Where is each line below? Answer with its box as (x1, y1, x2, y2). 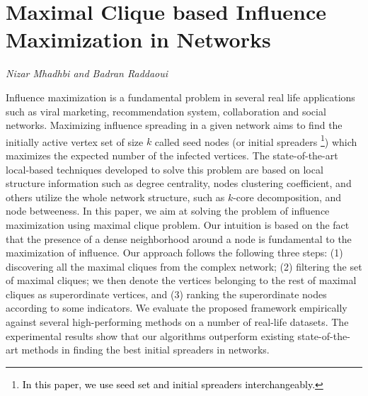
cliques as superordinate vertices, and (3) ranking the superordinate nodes (6, 286, 327, 301)
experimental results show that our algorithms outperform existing (6, 328, 294, 343)
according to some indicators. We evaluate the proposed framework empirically (6, 300, 347, 315)
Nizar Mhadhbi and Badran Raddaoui (6, 66, 168, 81)
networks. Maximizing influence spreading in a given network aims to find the (6, 118, 343, 132)
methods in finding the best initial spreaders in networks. (21, 342, 270, 357)
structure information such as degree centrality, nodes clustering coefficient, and (6, 176, 352, 191)
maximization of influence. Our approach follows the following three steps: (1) (6, 245, 343, 260)
